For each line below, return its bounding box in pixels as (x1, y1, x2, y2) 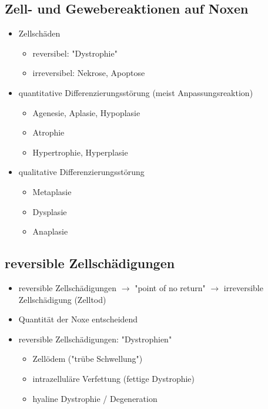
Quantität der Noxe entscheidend (18, 313, 138, 325)
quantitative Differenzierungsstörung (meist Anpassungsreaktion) (18, 86, 253, 98)
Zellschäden (18, 27, 61, 39)
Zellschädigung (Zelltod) (18, 293, 106, 305)
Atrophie (32, 126, 65, 138)
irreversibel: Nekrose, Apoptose (32, 67, 145, 79)
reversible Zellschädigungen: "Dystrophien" (18, 332, 172, 345)
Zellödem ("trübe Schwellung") (32, 352, 143, 365)
